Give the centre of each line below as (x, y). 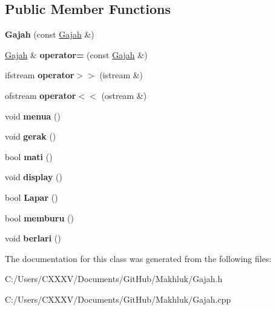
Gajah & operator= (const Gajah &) (76, 54)
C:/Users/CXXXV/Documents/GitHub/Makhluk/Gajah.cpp (118, 299)
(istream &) (121, 75)
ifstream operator (40, 75)
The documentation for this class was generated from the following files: (138, 258)
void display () (34, 177)
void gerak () (31, 136)
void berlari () (33, 238)
